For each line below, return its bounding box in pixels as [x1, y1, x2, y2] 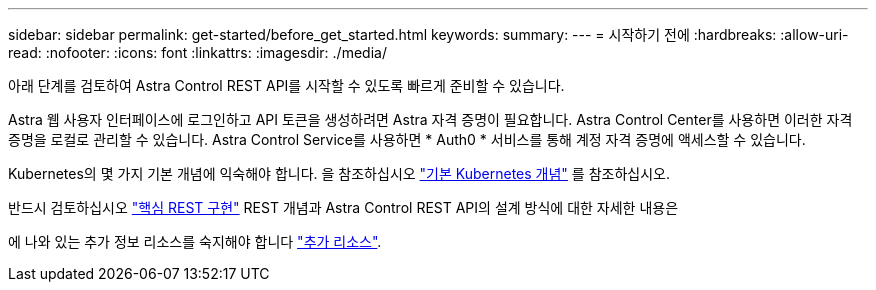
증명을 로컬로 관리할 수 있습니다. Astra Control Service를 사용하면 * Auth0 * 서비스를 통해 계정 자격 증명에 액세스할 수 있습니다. [8, 131, 806, 148]
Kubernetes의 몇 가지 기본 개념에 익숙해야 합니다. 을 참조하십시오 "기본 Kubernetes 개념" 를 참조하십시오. [8, 165, 670, 182]
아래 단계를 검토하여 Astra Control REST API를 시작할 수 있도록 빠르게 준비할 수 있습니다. [8, 77, 565, 94]
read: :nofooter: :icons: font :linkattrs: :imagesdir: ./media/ [8, 44, 387, 61]
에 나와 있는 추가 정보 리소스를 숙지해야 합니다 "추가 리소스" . [8, 233, 382, 250]
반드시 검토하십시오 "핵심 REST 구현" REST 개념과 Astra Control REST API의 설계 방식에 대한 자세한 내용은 [8, 199, 679, 216]
